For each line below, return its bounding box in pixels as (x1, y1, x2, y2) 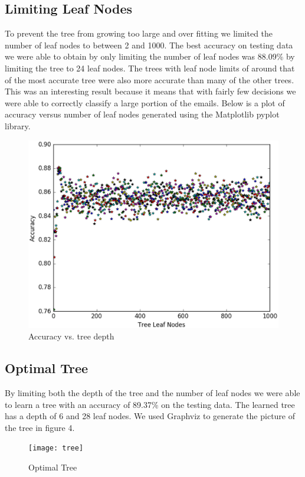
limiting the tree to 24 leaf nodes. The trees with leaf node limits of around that (5, 61, 295, 74)
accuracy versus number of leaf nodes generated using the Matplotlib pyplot (5, 108, 280, 120)
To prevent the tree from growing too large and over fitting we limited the (5, 27, 273, 40)
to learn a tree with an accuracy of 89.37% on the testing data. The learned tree (5, 398, 295, 410)
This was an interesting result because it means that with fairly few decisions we (5, 85, 296, 97)
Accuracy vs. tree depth (28, 330, 114, 342)
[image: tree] (28, 444, 84, 453)
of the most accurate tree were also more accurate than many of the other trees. (5, 73, 294, 86)
